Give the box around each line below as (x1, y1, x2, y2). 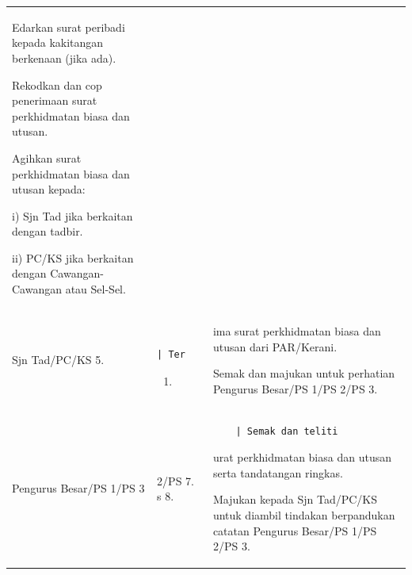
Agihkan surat (12, 149, 82, 166)
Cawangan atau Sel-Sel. (12, 281, 126, 297)
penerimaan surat (12, 92, 97, 109)
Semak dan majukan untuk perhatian (212, 365, 395, 381)
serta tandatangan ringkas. (212, 464, 343, 481)
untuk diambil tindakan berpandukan (212, 506, 395, 523)
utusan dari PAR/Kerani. (212, 338, 338, 355)
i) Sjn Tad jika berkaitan (12, 207, 133, 224)
